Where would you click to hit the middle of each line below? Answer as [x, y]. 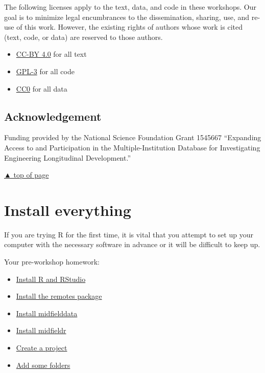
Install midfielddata [47, 313]
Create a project [42, 348]
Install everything [68, 210]
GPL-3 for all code [45, 71]
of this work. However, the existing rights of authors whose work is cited [129, 27]
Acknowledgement [53, 116]
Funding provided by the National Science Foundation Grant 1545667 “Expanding [133, 137]
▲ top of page [27, 175]
